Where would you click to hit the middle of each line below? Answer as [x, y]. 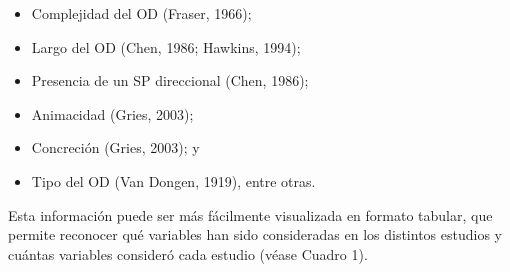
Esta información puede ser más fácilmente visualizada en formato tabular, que [250, 214]
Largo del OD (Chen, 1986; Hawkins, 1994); [166, 46]
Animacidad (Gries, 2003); [112, 113]
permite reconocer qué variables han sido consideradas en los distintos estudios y [255, 234]
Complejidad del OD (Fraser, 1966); [141, 13]
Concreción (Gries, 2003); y [115, 147]
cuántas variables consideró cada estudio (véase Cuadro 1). [188, 253]
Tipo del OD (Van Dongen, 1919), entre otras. [173, 180]
